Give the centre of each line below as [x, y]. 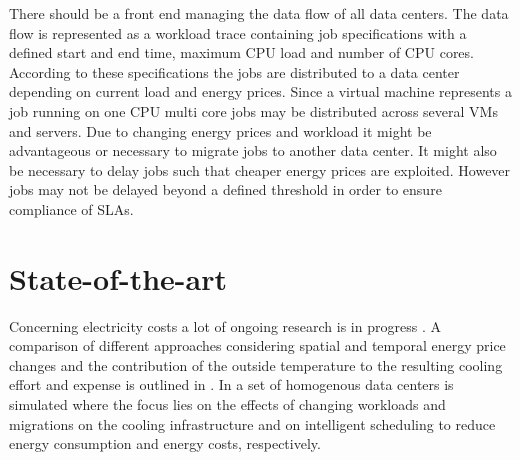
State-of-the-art [118, 277]
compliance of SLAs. [71, 208]
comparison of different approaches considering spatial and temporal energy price [257, 345]
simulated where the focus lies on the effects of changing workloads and [227, 404]
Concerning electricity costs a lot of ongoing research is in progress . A [225, 325]
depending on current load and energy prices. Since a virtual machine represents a [260, 91]
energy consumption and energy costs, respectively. [165, 443]
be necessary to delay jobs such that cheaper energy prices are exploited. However [260, 169]
